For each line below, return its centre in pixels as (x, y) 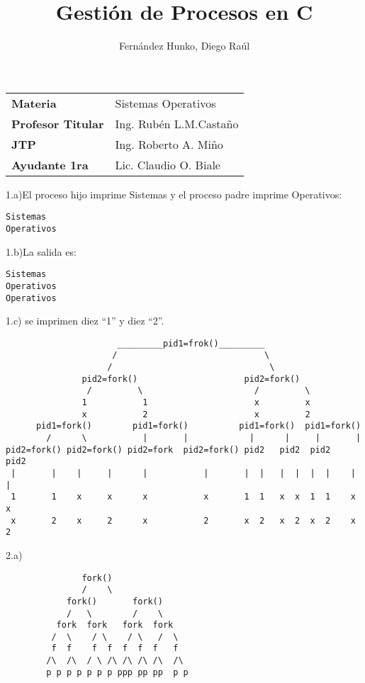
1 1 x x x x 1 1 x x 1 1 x (183, 497)
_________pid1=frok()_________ (191, 343)
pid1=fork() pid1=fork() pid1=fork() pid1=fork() (198, 426)
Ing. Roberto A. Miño (169, 144)
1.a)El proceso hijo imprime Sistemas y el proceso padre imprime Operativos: (174, 194)
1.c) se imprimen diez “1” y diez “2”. (85, 321)
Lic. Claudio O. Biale (168, 164)
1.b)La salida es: (41, 251)
